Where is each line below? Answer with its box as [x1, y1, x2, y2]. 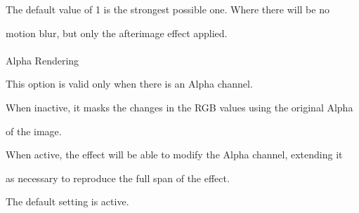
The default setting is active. [6, 194, 129, 209]
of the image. [6, 123, 62, 138]
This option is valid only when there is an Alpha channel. [6, 76, 253, 91]
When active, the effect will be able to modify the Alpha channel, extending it [6, 147, 343, 162]
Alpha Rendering [6, 53, 79, 67]
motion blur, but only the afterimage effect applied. [6, 25, 228, 40]
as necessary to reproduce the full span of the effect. [6, 170, 230, 185]
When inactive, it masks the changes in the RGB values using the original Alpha [6, 99, 353, 114]
